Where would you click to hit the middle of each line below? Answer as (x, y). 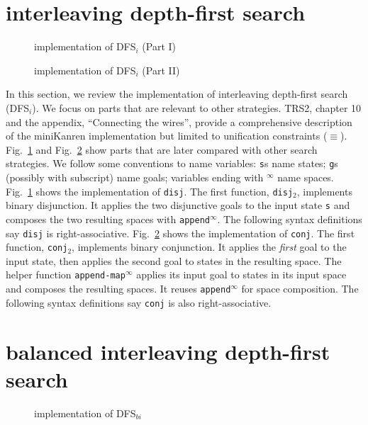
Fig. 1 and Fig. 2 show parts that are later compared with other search (162, 149)
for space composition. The (300, 289)
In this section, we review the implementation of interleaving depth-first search (177, 94)
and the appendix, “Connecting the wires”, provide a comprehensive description (179, 121)
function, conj (37, 247)
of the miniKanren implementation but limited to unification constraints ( (167, 136)
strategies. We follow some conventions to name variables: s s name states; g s (172, 163)
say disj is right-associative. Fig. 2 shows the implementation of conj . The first (180, 233)
